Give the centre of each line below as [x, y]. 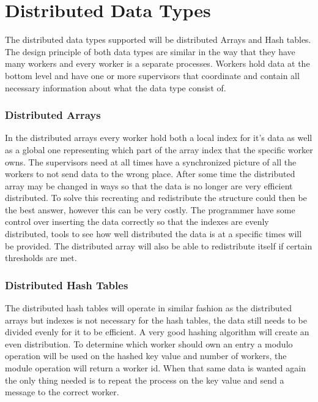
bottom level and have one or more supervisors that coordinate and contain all [152, 75]
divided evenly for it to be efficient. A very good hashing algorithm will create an [157, 332]
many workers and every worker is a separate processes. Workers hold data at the [157, 63]
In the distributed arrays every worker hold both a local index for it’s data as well [159, 138]
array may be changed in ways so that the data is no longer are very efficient [149, 185]
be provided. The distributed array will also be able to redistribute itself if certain [159, 245]
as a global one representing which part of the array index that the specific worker [159, 149]
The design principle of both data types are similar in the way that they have [150, 51]
